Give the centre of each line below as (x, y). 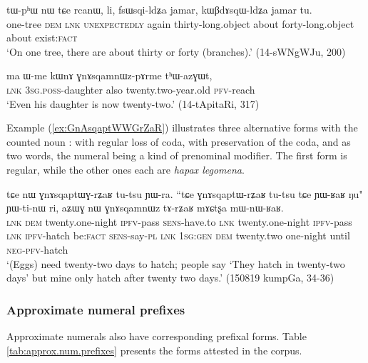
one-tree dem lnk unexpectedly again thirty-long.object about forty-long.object (180, 23)
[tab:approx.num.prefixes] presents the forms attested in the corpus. (154, 350)
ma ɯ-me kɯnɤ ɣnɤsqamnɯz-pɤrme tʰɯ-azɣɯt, (109, 75)
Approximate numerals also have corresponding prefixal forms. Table (157, 335)
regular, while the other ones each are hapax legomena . (126, 169)
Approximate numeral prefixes (96, 309)
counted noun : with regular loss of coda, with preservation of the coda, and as (179, 141)
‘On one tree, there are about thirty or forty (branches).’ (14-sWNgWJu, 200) (176, 51)
